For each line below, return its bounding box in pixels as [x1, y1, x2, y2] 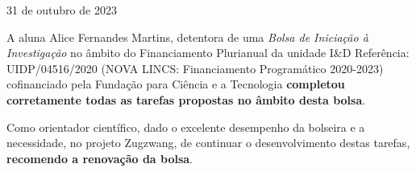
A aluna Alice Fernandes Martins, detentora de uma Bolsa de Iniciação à [6, 28, 368, 45]
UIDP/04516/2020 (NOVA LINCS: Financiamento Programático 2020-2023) [6, 59, 384, 76]
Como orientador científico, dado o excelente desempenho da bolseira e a [6, 118, 365, 135]
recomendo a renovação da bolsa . [6, 149, 193, 166]
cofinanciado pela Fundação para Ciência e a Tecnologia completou [6, 76, 345, 92]
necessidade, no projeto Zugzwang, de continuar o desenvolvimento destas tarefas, [6, 134, 410, 151]
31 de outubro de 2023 [6, 2, 117, 18]
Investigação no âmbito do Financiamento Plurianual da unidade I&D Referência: [6, 44, 410, 61]
